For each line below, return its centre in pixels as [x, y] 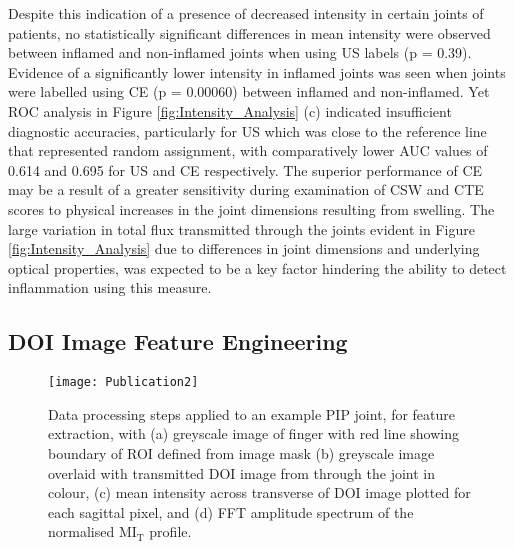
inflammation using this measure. [110, 287]
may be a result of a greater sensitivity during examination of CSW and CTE [246, 189]
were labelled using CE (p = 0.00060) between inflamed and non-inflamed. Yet [249, 91]
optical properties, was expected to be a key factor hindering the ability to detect [257, 267]
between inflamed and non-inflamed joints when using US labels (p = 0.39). [240, 52]
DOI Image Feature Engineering [178, 341]
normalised [81, 531]
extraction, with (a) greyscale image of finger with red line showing [253, 433]
